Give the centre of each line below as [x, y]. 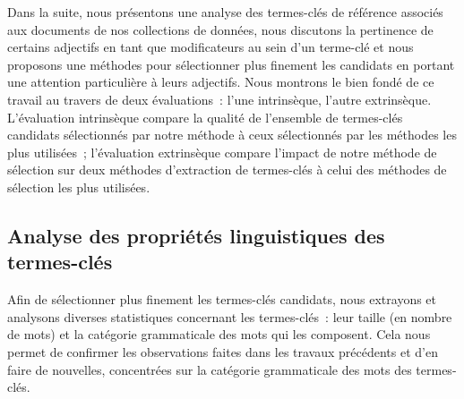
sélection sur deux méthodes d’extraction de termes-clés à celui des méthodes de [227, 170]
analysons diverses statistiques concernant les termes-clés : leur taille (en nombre [230, 316]
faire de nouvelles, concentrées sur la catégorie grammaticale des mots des [210, 369]
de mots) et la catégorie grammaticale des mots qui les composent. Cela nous [219, 334]
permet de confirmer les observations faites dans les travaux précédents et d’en [223, 351]
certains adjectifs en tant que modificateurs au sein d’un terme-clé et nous [211, 47]
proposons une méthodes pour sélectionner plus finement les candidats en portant [231, 64]
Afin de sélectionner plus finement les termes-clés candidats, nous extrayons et [222, 299]
